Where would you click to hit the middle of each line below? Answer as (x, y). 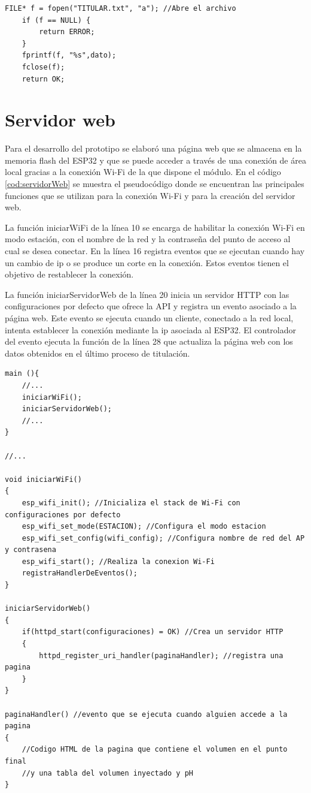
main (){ (22, 374)
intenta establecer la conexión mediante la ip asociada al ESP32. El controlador (150, 329)
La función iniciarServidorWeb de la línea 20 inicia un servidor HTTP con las (147, 294)
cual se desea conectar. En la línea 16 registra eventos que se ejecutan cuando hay (155, 251)
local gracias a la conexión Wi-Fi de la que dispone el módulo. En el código (143, 172)
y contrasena (31, 550)
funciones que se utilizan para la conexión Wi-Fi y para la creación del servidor (150, 195)
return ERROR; (67, 32)
